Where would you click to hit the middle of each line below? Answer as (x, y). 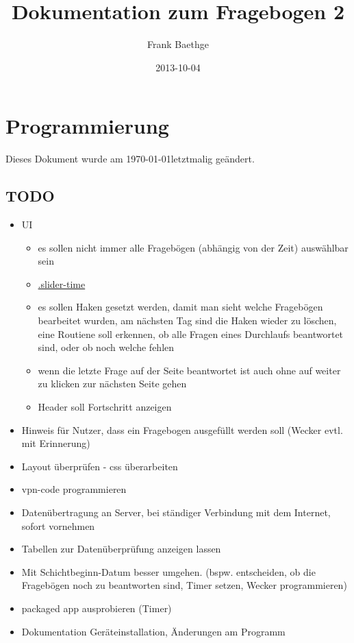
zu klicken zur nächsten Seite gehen (112, 384)
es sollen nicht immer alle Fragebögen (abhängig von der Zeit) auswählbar (193, 247)
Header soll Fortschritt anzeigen (105, 406)
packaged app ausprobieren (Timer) (97, 608)
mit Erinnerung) (56, 443)
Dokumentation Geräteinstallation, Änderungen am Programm (153, 631)
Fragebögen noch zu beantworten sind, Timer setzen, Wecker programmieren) (184, 585)
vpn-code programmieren (74, 489)
